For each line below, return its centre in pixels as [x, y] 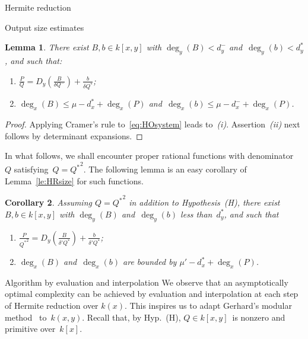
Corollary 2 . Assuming [48, 202]
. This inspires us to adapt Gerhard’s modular [208, 306]
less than [196, 214]
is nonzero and [259, 317]
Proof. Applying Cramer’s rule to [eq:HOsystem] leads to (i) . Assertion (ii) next [153, 124]
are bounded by [150, 262]
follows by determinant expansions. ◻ [74, 135]
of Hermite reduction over [52, 306]
